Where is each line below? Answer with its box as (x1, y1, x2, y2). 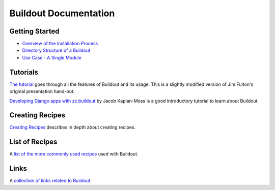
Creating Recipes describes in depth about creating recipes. (9, 124, 136, 131)
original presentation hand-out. (9, 88, 75, 94)
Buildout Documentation (9, 8, 115, 19)
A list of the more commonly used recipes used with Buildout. (9, 151, 139, 157)
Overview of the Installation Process (22, 41, 98, 47)
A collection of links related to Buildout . (9, 178, 92, 184)
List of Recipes (9, 138, 58, 146)
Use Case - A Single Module (22, 54, 81, 60)
